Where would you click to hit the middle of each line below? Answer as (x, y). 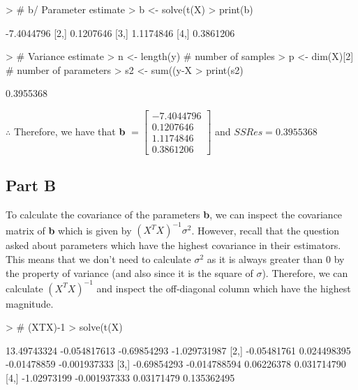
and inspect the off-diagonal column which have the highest (224, 288)
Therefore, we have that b (69, 131)
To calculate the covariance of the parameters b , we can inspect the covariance (174, 215)
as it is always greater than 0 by (276, 258)
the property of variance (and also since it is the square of (129, 272)
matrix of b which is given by (69, 230)
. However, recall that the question (266, 230)
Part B (31, 185)
